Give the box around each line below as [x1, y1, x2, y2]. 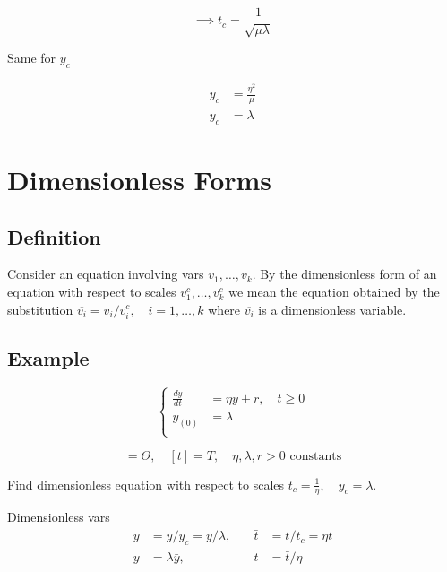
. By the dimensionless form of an [252, 264, 437, 283]
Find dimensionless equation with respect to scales [7, 474, 285, 493]
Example [7, 344, 90, 372]
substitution [7, 299, 73, 318]
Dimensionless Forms [7, 160, 272, 197]
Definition [7, 222, 101, 250]
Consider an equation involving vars [7, 264, 204, 283]
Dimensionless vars [7, 507, 110, 526]
